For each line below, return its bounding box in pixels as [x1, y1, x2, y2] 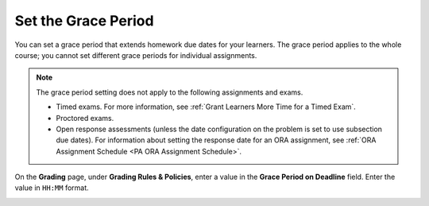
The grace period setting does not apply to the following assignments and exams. [36, 87, 303, 97]
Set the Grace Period [14, 12, 154, 29]
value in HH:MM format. [14, 183, 89, 192]
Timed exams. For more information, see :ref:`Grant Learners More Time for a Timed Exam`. [56, 102, 357, 111]
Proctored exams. [56, 113, 114, 122]
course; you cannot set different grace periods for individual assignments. [14, 50, 257, 60]
